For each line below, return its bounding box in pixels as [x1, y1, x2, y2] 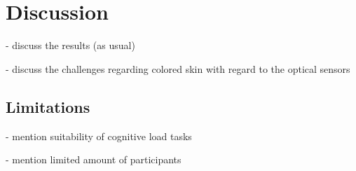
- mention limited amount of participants [6, 152, 182, 167]
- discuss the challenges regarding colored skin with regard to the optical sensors [6, 61, 350, 76]
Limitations [6, 95, 90, 117]
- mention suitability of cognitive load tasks [6, 128, 192, 143]
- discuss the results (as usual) [6, 38, 135, 53]
